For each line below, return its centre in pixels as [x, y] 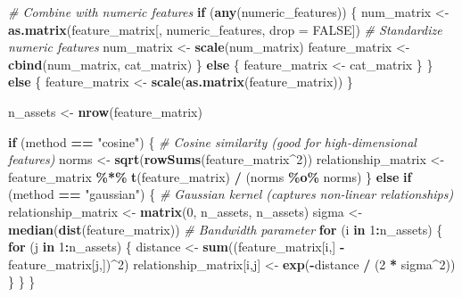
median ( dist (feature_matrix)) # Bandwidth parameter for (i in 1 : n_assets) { [226, 229]
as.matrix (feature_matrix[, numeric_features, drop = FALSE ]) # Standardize [225, 29]
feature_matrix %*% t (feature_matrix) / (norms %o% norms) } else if [210, 176]
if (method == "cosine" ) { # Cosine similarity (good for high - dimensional [212, 141]
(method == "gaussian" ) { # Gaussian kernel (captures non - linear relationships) [231, 194]
